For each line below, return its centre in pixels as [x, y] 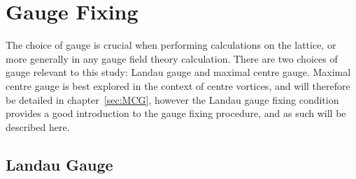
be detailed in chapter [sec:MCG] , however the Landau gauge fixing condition [172, 99]
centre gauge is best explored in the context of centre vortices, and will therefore [178, 85]
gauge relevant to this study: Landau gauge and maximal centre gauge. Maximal [178, 72]
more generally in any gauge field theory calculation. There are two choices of [172, 58]
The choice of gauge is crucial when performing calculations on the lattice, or [171, 45]
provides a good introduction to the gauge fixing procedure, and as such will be [176, 113]
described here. [38, 126]
